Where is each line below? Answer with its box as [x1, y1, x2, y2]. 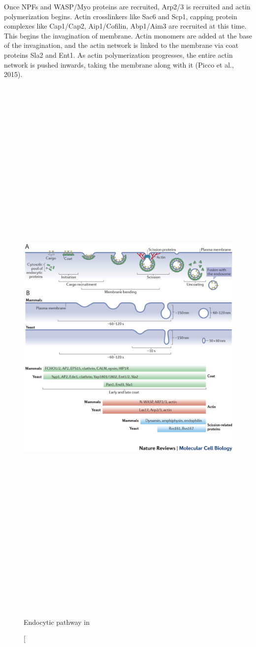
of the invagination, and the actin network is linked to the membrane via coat [4, 40, 239, 50]
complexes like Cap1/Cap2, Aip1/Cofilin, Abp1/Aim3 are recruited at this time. [4, 21, 247, 31]
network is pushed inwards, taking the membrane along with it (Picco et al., [4, 59, 234, 70]
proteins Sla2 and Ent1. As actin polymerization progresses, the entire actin [4, 49, 233, 60]
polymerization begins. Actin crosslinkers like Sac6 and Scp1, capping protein [4, 11, 237, 21]
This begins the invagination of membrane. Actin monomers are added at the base [4, 30, 253, 40]
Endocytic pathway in [24, 616, 90, 627]
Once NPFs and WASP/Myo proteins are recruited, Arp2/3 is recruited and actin [4, 1, 251, 11]
